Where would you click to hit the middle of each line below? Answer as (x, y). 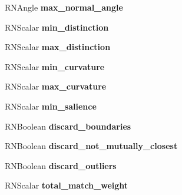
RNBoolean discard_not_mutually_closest (91, 146)
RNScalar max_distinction (58, 47)
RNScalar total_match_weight (67, 185)
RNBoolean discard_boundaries (68, 126)
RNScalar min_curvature (55, 66)
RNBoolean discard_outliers (61, 165)
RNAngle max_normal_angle (64, 7)
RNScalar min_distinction (57, 27)
